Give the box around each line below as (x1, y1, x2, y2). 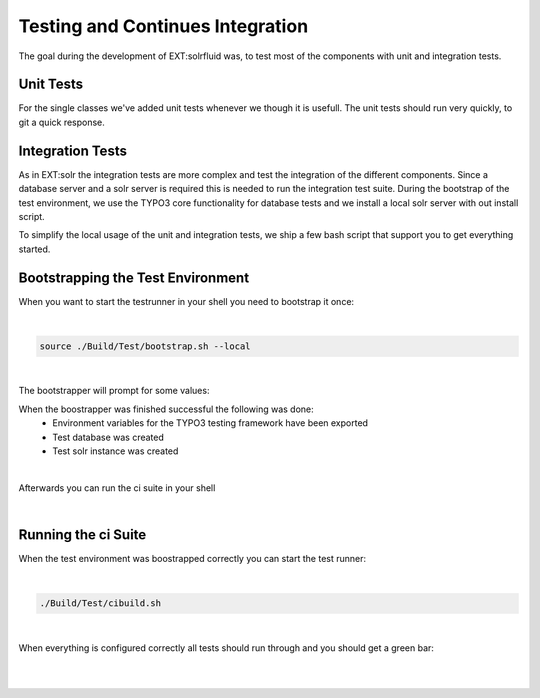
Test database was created (52, 431, 165, 443)
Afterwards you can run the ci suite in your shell (18, 481, 216, 494)
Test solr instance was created (52, 445, 179, 457)
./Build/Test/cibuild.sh (39, 598, 162, 609)
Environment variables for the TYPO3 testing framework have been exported (52, 417, 369, 429)
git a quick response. (18, 116, 105, 128)
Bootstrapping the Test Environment (18, 269, 250, 286)
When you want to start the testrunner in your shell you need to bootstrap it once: (18, 295, 355, 307)
